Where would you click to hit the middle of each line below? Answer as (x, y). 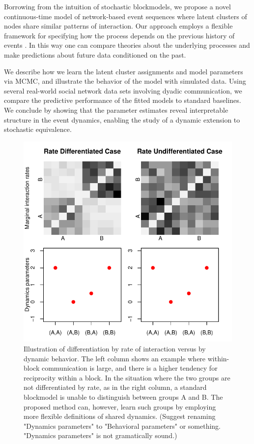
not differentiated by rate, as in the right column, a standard (115, 387)
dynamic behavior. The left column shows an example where (115, 358)
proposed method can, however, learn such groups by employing (120, 406)
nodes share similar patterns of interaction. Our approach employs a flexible (118, 26)
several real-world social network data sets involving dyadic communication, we (123, 90)
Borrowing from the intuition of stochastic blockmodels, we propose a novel (117, 6)
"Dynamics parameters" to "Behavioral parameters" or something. (122, 426)
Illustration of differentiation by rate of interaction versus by (115, 349)
